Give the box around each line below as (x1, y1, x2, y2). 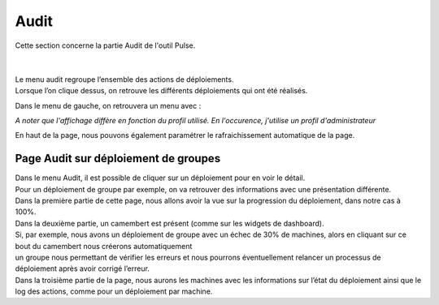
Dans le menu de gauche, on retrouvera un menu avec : (15, 101, 202, 110)
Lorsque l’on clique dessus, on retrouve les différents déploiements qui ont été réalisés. (15, 86, 308, 96)
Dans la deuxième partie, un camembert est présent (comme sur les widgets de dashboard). (15, 218, 324, 228)
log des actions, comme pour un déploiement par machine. (15, 286, 213, 296)
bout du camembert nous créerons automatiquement (15, 241, 193, 251)
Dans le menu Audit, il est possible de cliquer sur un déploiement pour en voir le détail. (15, 173, 306, 183)
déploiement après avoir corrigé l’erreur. (15, 264, 150, 273)
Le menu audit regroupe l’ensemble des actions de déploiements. (15, 74, 234, 84)
